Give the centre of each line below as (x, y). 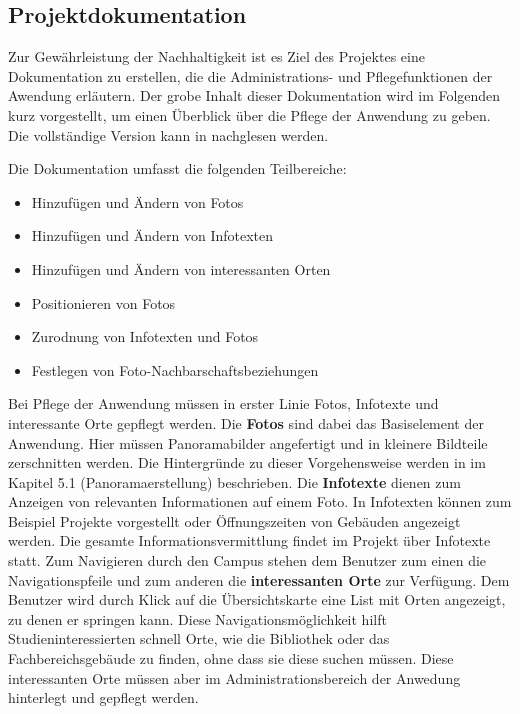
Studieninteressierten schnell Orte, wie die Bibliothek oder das (199, 638)
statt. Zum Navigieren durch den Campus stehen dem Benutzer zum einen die (247, 560)
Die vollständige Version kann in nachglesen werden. (168, 134)
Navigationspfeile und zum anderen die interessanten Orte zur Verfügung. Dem (259, 579)
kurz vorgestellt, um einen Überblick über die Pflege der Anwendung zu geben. (249, 114)
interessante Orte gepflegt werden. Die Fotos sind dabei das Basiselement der (246, 422)
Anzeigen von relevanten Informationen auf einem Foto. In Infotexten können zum (260, 501)
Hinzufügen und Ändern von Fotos (137, 201)
